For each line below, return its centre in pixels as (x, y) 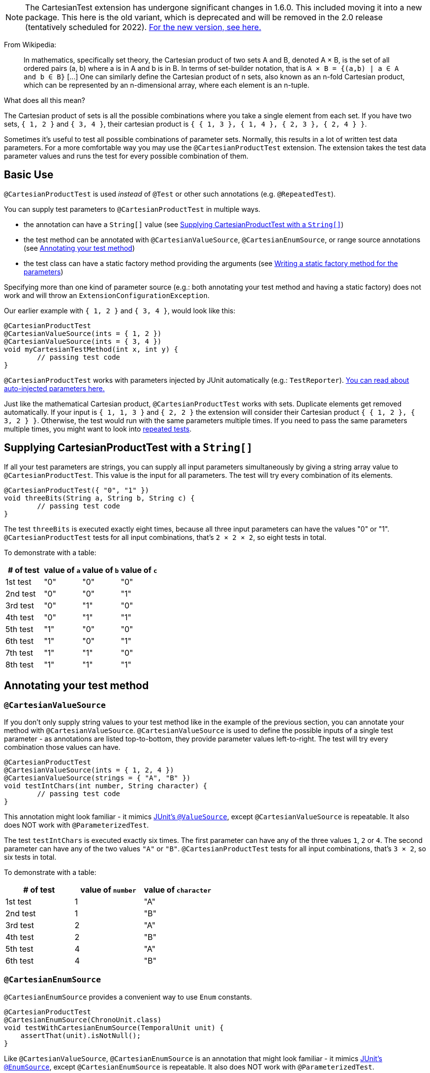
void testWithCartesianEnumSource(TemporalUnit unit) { (114, 1027)
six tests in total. (30, 857)
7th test (19, 653)
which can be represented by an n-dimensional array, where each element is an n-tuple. (167, 85)
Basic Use (29, 175)
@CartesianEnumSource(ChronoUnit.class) (83, 1020)
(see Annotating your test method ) (79, 248)
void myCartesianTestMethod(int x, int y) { (91, 349)
